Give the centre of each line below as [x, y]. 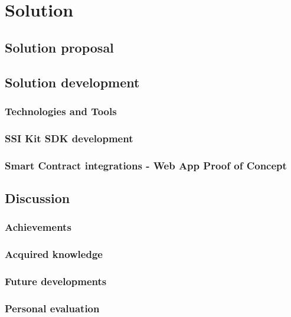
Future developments [56, 281]
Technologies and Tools [61, 111]
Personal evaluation [52, 308]
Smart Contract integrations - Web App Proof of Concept [146, 165]
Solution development [72, 82]
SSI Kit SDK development [69, 138]
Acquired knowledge [54, 254]
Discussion [37, 197]
